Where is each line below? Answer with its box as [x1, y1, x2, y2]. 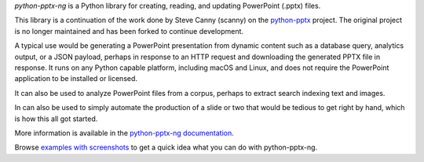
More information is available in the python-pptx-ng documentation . [14, 128, 235, 138]
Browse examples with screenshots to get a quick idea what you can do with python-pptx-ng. [14, 142, 318, 153]
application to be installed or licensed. [14, 74, 137, 83]
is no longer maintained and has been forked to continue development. [14, 26, 243, 35]
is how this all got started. [14, 114, 98, 123]
